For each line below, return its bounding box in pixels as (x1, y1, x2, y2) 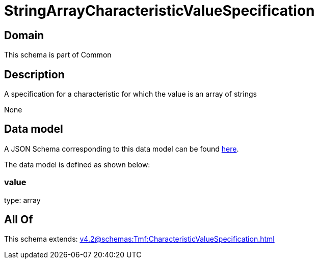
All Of (4, 213, 33, 226)
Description (4, 68, 65, 81)
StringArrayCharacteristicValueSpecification (4, 2, 315, 19)
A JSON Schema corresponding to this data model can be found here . (4, 144, 239, 153)
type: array (4, 195, 41, 204)
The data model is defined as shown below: (4, 160, 150, 169)
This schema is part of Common (4, 50, 112, 60)
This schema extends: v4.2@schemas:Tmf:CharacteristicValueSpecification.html (4, 235, 275, 244)
